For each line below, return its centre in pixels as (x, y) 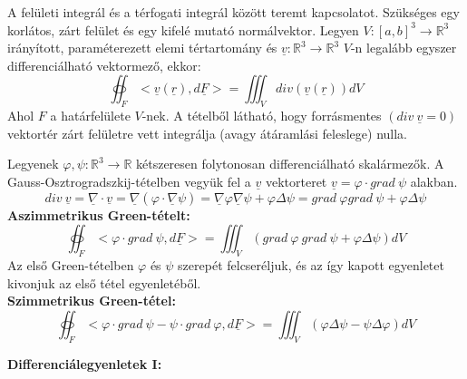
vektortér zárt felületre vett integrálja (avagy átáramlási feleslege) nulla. (207, 133)
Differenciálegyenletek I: (85, 363)
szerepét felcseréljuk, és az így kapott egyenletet (311, 264)
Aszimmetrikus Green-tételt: (99, 214)
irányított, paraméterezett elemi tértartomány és (142, 48)
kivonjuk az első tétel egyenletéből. (104, 282)
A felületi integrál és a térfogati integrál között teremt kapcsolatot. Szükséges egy (233, 12)
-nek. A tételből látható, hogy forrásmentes (262, 116)
